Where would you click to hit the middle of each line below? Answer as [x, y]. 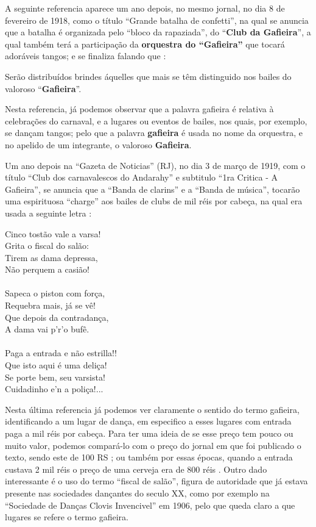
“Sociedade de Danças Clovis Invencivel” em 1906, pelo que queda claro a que [150, 505]
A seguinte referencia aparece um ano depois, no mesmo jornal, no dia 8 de [145, 8]
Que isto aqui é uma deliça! [56, 365]
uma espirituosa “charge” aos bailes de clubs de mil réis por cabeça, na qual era [154, 201]
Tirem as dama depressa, [51, 257]
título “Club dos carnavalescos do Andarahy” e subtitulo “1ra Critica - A [142, 177]
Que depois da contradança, [57, 317]
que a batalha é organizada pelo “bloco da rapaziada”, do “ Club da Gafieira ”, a [158, 32]
